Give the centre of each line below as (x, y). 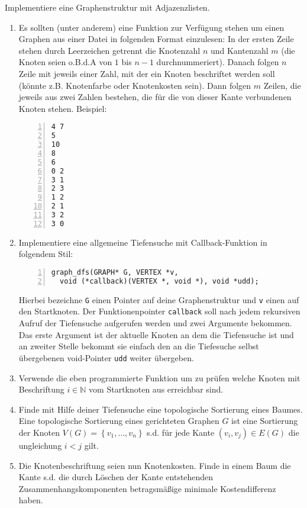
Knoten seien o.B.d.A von (65, 62)
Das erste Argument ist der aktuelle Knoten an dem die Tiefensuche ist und (156, 334)
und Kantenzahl (239, 50)
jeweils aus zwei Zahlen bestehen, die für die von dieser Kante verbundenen (155, 97)
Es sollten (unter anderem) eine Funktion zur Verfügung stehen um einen (151, 27)
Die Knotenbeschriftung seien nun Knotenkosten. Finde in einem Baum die (155, 465)
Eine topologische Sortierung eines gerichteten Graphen (119, 421)
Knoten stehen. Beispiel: (63, 108)
